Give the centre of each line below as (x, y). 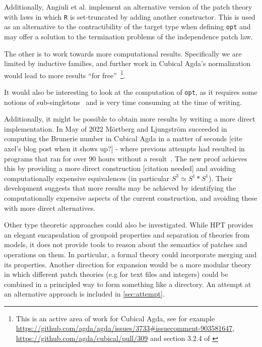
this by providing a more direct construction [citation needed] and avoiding (120, 168)
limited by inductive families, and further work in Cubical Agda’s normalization (127, 63)
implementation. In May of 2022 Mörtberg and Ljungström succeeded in (116, 128)
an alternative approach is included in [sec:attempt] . (84, 294)
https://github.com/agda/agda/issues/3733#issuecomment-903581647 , (125, 328)
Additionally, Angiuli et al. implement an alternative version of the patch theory (128, 7)
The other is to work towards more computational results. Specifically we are (123, 53)
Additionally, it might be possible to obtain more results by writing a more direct (130, 119)
